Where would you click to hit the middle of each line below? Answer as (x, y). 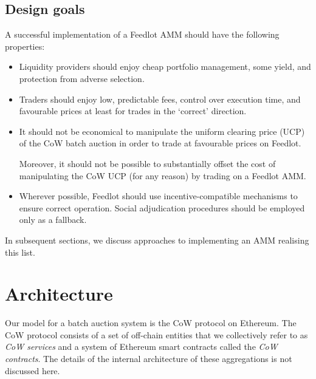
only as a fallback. (53, 220)
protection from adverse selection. (82, 78)
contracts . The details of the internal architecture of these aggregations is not (149, 359)
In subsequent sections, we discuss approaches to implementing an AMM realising (157, 240)
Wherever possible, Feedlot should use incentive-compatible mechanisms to (158, 196)
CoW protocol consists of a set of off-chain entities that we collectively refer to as (156, 334)
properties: (25, 46)
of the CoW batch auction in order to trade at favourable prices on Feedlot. (160, 143)
